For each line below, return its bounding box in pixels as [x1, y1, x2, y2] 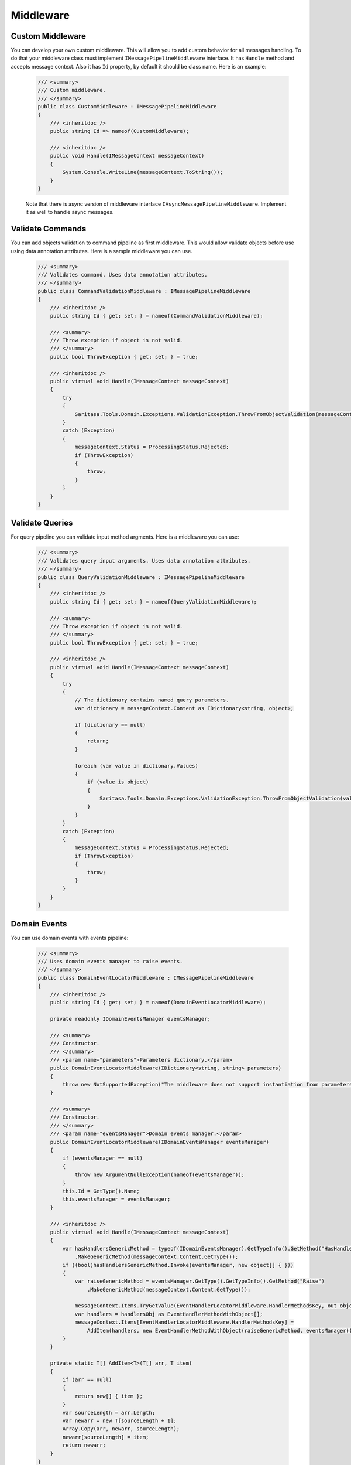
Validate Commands [11, 224, 87, 234]
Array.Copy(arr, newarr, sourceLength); [62, 1426, 180, 1432]
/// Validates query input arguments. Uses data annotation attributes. [37, 557, 251, 564]
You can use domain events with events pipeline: [11, 934, 129, 941]
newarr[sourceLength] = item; [62, 1433, 149, 1440]
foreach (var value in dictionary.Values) [74, 762, 198, 769]
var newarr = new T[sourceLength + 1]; [62, 1417, 177, 1424]
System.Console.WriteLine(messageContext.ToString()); [62, 169, 223, 176]
